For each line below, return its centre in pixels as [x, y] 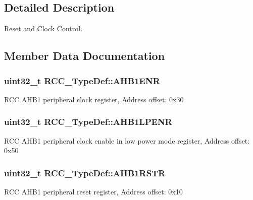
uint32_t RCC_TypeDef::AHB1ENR [82, 80]
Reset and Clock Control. [43, 28]
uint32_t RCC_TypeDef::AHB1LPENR [88, 122]
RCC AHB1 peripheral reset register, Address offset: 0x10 [93, 192]
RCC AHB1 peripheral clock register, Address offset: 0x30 [94, 99]
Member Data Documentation [85, 56]
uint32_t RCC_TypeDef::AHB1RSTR [85, 173]
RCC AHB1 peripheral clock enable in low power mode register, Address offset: [127, 140]
